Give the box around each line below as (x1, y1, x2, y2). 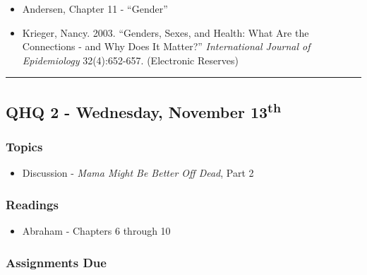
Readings (6, 195, 59, 213)
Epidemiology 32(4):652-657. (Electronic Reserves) (22, 52, 239, 67)
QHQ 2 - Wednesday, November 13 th (6, 98, 282, 122)
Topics (6, 138, 43, 156)
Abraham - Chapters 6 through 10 (22, 223, 171, 238)
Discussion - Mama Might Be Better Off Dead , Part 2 (22, 165, 254, 180)
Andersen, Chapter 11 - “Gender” (22, 1, 168, 16)
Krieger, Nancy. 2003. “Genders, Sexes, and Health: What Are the (22, 25, 309, 40)
